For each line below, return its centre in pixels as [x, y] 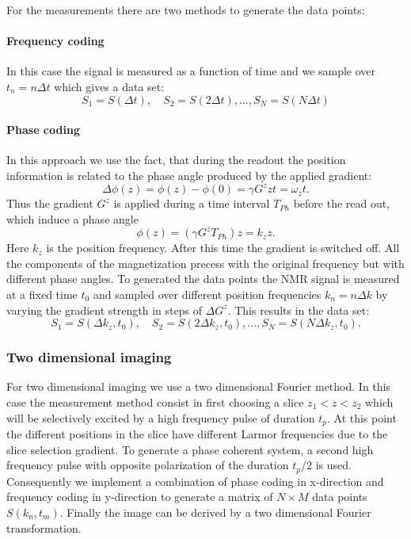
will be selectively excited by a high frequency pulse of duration [161, 417]
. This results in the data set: [299, 310]
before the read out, [342, 203]
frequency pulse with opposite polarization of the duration [148, 465]
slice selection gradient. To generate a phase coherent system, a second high [190, 449]
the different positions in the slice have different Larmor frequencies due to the [197, 434]
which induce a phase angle [72, 218]
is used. [333, 465]
